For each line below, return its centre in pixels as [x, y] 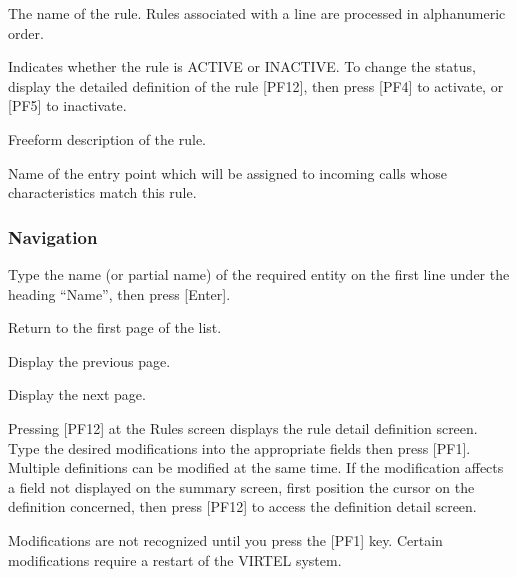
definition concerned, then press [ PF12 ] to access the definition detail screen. [242, 506]
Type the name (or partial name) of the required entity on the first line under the [259, 273]
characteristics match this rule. [102, 192]
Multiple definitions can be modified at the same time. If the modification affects [256, 467]
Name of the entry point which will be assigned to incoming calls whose [227, 172]
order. [26, 32]
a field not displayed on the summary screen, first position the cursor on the [241, 486]
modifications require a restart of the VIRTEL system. [175, 559]
